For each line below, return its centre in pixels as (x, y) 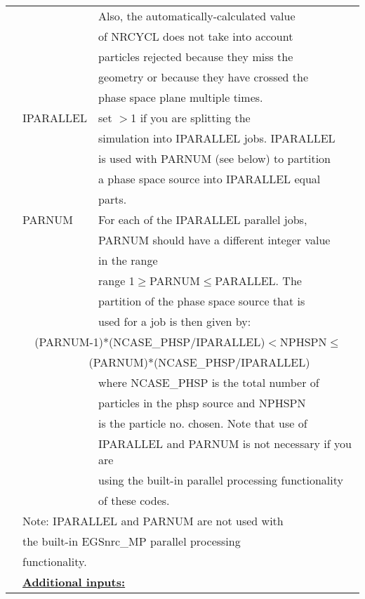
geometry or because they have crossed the (204, 77)
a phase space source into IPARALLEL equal (210, 179)
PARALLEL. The (258, 281)
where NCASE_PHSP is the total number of (209, 382)
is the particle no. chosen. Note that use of (203, 423)
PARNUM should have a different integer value (214, 240)
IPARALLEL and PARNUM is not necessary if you (225, 443)
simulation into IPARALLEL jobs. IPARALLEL (217, 138)
